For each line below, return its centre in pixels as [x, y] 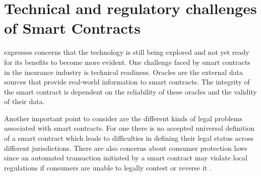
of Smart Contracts [72, 28]
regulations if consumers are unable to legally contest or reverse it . [108, 167]
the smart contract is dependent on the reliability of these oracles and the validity [130, 91]
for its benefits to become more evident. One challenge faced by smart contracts [127, 62]
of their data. [24, 101]
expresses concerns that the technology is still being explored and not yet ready [127, 52]
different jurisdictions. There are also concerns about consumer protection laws [126, 148]
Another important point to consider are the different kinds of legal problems [123, 118]
